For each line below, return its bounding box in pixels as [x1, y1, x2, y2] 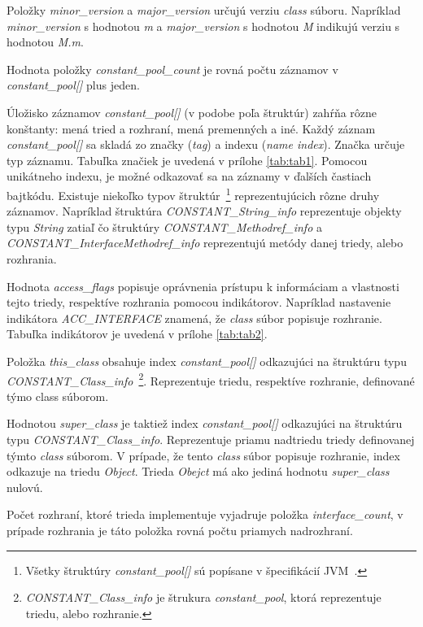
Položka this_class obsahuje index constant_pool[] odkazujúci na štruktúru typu [7, 352, 407, 369]
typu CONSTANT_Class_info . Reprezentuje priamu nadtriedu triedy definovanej [7, 430, 415, 447]
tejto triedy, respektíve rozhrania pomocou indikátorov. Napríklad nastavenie [7, 294, 391, 311]
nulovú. [7, 478, 43, 495]
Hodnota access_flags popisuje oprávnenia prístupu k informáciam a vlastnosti [7, 277, 399, 294]
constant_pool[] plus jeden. [7, 76, 140, 94]
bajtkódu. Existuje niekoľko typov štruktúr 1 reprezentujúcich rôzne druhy [7, 184, 380, 203]
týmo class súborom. [7, 387, 109, 404]
